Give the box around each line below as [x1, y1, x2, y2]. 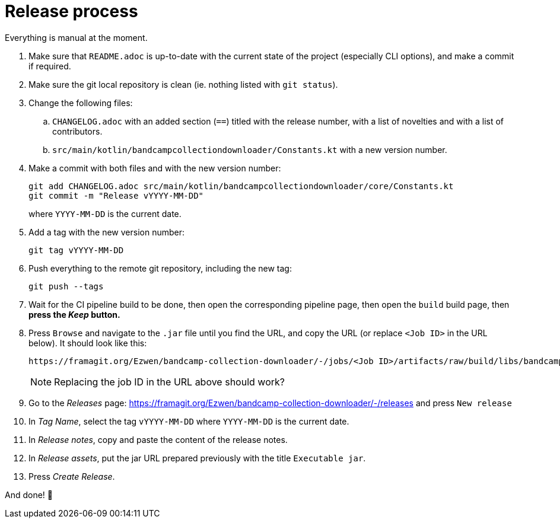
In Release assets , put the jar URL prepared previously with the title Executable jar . [28, 452, 366, 463]
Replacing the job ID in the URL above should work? [54, 375, 285, 388]
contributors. [52, 126, 103, 136]
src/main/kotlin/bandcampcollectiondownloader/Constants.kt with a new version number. [52, 144, 447, 155]
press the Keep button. [28, 309, 120, 320]
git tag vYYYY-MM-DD [28, 245, 124, 255]
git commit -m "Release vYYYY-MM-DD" [28, 190, 204, 200]
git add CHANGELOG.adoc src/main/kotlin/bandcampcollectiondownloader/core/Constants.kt [28, 181, 454, 191]
